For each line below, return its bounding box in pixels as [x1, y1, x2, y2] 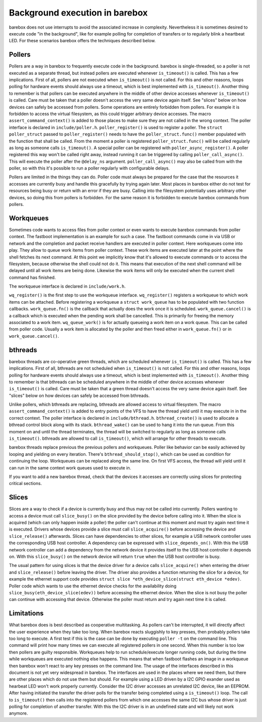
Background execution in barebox [9, 7, 148, 18]
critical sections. [9, 481, 42, 486]
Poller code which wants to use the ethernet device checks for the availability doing [9, 583, 177, 589]
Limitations [9, 609, 44, 618]
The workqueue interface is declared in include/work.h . [9, 283, 126, 289]
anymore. [9, 710, 28, 716]
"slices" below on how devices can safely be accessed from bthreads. [9, 393, 150, 398]
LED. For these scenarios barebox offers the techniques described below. [9, 38, 156, 44]
